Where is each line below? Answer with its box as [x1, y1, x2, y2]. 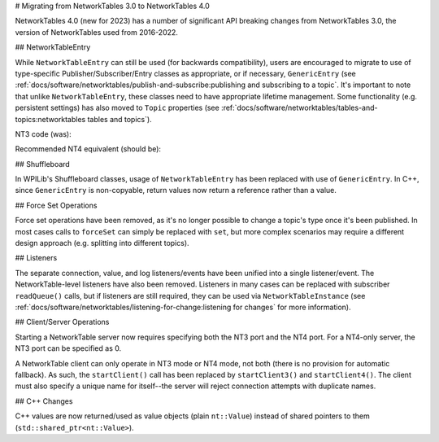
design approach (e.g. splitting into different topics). [15, 239, 190, 248]
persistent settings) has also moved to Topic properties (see [15, 103, 219, 113]
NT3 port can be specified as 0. [15, 344, 122, 353]
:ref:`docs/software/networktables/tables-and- [220, 103, 378, 113]
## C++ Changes [15, 396, 73, 406]
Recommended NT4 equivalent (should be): [15, 144, 162, 154]
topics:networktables [15, 114, 86, 124]
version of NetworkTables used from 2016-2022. [15, 27, 179, 37]
